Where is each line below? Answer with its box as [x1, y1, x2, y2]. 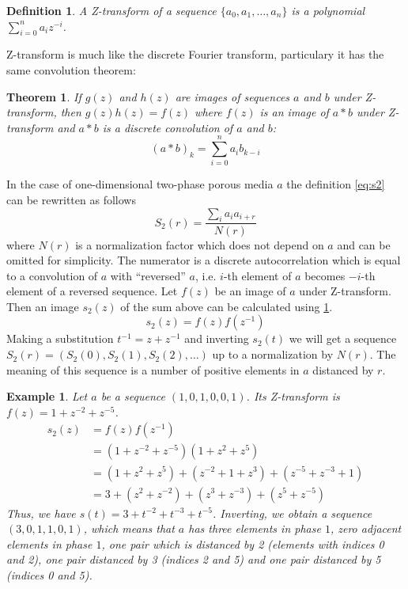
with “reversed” [110, 267, 186, 283]
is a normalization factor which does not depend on [75, 236, 324, 253]
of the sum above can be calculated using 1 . [120, 298, 333, 314]
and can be [337, 236, 391, 253]
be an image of [214, 283, 286, 299]
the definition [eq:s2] [286, 176, 385, 192]
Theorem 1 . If [6, 88, 81, 104]
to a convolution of [6, 267, 98, 283]
